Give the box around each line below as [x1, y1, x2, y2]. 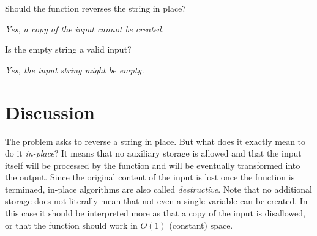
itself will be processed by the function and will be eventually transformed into [5, 158, 300, 171]
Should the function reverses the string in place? [5, 2, 186, 14]
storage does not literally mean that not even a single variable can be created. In [5, 194, 308, 207]
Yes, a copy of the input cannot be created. [5, 22, 164, 35]
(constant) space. [169, 218, 233, 231]
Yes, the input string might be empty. [5, 63, 144, 76]
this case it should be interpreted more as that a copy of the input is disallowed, [5, 207, 305, 219]
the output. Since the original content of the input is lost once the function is [5, 171, 295, 183]
